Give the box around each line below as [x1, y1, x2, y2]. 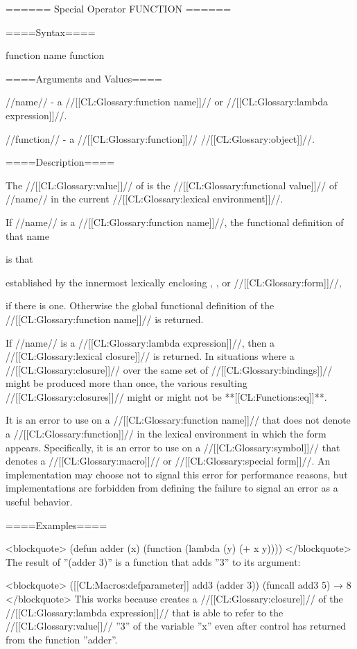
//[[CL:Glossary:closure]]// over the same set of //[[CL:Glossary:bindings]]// [6, 362, 333, 377]
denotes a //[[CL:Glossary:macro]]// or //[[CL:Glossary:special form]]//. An [6, 453, 331, 468]
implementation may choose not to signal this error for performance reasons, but [6, 467, 348, 481]
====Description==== [6, 155, 115, 169]
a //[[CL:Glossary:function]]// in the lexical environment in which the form [6, 426, 326, 441]
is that [6, 252, 33, 266]
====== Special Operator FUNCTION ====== [6, 1, 232, 15]
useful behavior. [6, 494, 73, 509]
